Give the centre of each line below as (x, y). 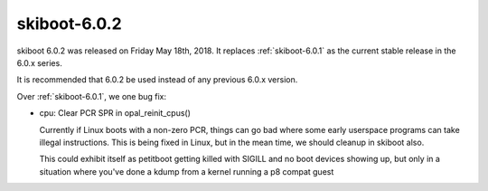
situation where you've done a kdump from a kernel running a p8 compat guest (187, 171)
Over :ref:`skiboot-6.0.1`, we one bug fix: (92, 96)
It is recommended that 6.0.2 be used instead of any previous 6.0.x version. (157, 80)
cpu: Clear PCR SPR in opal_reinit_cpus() (115, 113)
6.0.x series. (39, 62)
